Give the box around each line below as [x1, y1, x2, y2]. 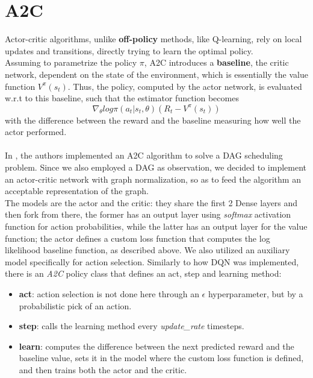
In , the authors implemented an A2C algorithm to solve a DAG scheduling [5, 149, 283, 162]
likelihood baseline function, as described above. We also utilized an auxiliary [5, 244, 290, 256]
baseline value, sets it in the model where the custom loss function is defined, [19, 351, 304, 364]
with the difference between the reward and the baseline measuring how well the [5, 113, 301, 126]
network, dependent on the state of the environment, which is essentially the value [5, 68, 308, 80]
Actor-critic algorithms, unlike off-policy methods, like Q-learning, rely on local [5, 33, 302, 45]
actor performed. [5, 125, 67, 138]
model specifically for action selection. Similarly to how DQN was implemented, [5, 255, 299, 268]
